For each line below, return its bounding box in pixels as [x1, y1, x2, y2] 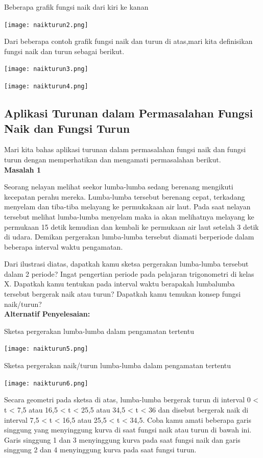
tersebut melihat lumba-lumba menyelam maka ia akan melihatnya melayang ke [4, 211, 254, 222]
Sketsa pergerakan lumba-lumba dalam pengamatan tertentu [4, 325, 194, 336]
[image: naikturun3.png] [4, 65, 88, 73]
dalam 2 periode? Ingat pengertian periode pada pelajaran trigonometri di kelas [4, 268, 254, 279]
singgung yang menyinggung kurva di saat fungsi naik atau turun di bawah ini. [4, 424, 252, 435]
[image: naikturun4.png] [4, 83, 88, 90]
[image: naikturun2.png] [4, 21, 88, 29]
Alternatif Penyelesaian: [4, 308, 90, 319]
